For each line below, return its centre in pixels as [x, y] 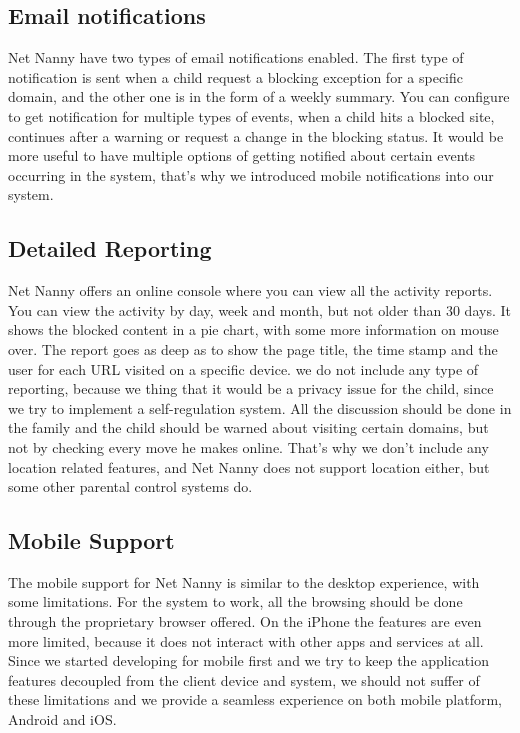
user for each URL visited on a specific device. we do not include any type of [243, 368]
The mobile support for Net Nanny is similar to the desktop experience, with [244, 581]
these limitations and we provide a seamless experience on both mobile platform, [255, 699]
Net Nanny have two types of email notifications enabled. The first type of [236, 57]
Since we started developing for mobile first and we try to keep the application [248, 660]
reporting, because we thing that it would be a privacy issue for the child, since [251, 388]
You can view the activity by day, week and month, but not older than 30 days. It [259, 309]
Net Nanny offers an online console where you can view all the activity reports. [250, 290]
